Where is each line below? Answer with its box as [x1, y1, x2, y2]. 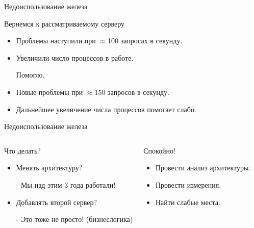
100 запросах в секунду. [108, 35, 183, 46]
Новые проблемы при [16, 86, 83, 97]
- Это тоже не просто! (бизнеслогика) [16, 214, 133, 224]
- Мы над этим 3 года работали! [16, 179, 116, 190]
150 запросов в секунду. [94, 86, 169, 97]
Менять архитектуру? [16, 162, 83, 173]
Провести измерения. [155, 179, 221, 190]
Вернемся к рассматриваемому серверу [4, 18, 125, 29]
